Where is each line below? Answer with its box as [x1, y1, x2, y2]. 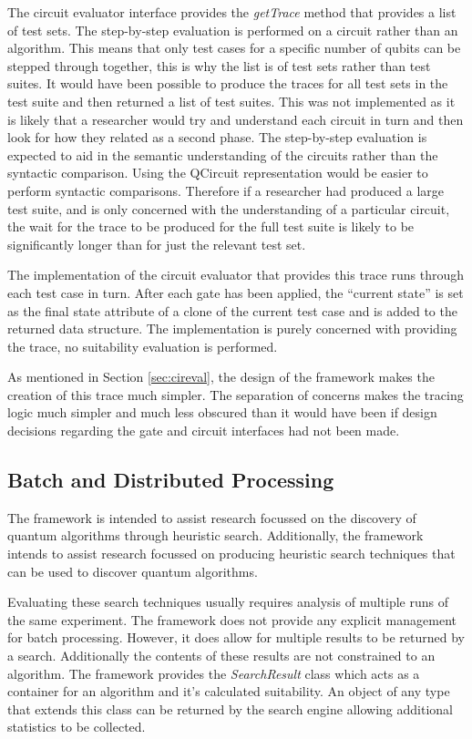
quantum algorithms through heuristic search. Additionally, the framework [7, 526, 424, 545]
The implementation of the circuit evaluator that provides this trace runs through [7, 265, 464, 284]
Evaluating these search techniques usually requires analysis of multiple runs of [7, 592, 448, 611]
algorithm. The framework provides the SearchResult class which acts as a [7, 663, 420, 683]
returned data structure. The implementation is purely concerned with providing [7, 319, 457, 338]
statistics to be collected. [7, 717, 146, 736]
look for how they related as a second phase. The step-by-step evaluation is [7, 128, 427, 147]
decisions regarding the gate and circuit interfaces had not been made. [7, 421, 400, 440]
